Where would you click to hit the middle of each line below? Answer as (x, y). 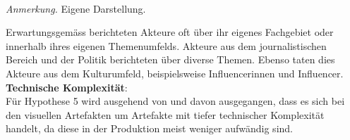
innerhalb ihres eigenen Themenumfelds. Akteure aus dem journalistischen (166, 45)
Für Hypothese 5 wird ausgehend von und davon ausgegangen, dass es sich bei (175, 101)
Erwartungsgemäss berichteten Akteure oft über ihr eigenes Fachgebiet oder (170, 32)
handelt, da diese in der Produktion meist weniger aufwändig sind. (149, 128)
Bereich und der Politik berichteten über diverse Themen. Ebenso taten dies (170, 59)
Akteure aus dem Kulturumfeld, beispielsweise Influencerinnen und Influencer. (175, 73)
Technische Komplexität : (67, 87)
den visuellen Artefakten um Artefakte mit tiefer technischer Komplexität (165, 114)
